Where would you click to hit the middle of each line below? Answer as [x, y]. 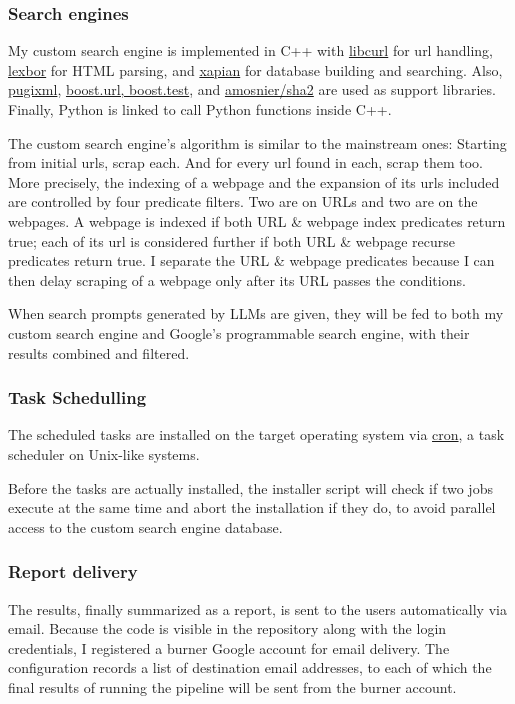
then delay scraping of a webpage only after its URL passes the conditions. [237, 279]
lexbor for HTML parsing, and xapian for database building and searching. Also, [255, 69]
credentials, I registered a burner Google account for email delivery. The [229, 647]
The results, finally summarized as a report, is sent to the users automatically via [257, 608]
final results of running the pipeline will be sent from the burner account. [232, 686]
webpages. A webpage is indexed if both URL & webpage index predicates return [257, 220]
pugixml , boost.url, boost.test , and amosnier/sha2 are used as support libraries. [252, 89]
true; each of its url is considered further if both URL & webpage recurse [232, 240]
